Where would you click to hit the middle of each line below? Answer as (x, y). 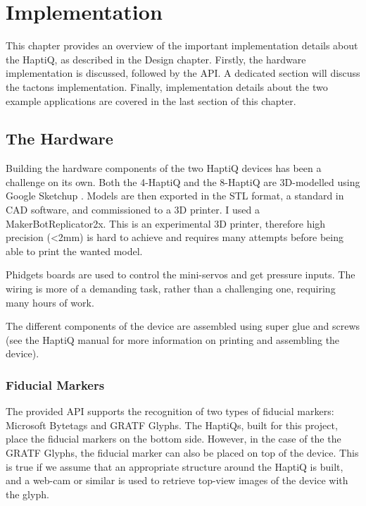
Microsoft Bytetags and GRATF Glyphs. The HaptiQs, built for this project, (172, 425)
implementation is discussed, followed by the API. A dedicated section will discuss (183, 73)
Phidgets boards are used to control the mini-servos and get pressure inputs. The (181, 274)
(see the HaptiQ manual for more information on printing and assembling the (173, 339)
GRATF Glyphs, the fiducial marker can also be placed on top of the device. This (182, 453)
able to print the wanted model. (74, 251)
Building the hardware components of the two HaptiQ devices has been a (164, 168)
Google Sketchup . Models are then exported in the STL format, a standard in (175, 196)
